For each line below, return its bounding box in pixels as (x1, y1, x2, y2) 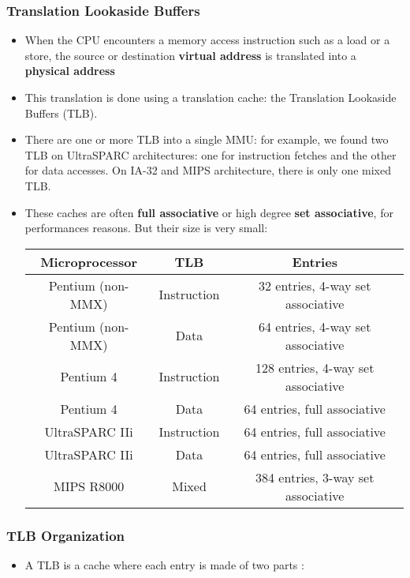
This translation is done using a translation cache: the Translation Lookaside (24, 89, 397, 105)
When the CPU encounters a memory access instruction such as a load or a (24, 32, 390, 48)
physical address (24, 62, 115, 79)
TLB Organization (6, 525, 125, 545)
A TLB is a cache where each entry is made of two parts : (24, 556, 304, 572)
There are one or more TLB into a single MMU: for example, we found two (24, 131, 389, 148)
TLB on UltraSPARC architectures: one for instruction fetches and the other (24, 146, 397, 163)
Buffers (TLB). (24, 104, 98, 121)
